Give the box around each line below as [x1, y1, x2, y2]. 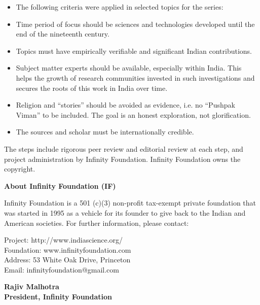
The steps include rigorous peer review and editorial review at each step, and [4, 143, 243, 154]
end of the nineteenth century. [16, 28, 109, 39]
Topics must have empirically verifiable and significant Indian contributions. [16, 45, 252, 56]
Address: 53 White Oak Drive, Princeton [4, 254, 131, 265]
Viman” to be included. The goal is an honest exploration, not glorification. [16, 109, 251, 120]
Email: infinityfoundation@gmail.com [4, 264, 119, 275]
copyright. [4, 163, 35, 174]
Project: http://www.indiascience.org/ [4, 234, 123, 245]
